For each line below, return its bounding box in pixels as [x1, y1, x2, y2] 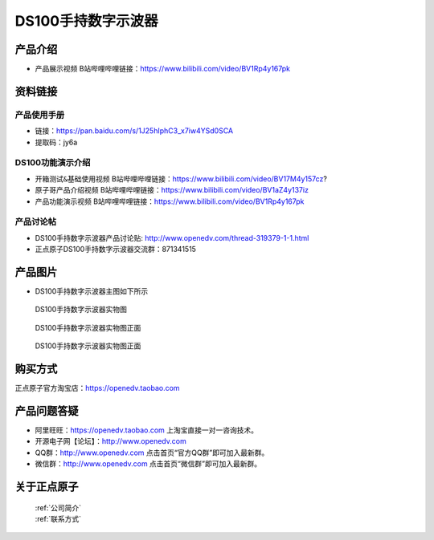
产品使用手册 [14, 109, 65, 120]
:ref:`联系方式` [35, 514, 82, 523]
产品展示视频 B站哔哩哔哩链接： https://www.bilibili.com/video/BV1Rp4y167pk [35, 64, 291, 74]
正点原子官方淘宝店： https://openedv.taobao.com [14, 384, 180, 393]
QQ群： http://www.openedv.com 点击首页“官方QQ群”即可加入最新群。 [35, 448, 269, 457]
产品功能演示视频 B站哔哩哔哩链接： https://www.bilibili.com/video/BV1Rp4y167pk [35, 197, 305, 206]
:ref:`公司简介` [35, 502, 82, 513]
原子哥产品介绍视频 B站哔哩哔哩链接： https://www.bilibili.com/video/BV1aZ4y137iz [35, 185, 309, 195]
